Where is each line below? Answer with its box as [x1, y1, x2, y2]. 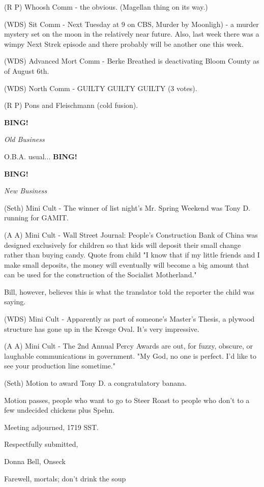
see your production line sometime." [4, 360, 115, 371]
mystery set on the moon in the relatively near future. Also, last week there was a [4, 28, 259, 39]
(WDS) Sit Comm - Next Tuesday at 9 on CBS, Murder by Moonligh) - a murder [4, 18, 259, 29]
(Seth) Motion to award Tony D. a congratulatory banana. [4, 378, 187, 388]
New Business [4, 185, 47, 196]
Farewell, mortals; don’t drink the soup [4, 473, 126, 483]
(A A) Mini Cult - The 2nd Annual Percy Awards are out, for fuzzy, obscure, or [4, 340, 253, 351]
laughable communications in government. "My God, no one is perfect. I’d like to [4, 350, 256, 361]
